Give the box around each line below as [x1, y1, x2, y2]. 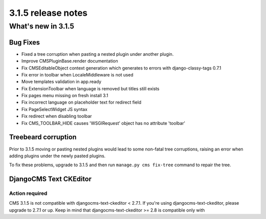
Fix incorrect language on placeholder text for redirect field [21, 99, 141, 106]
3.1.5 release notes [9, 7, 88, 18]
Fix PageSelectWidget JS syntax [21, 106, 88, 112]
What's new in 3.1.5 [9, 22, 74, 31]
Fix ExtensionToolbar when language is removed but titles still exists [21, 85, 160, 91]
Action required [9, 190, 48, 197]
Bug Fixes [9, 38, 40, 46]
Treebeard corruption [9, 133, 77, 142]
